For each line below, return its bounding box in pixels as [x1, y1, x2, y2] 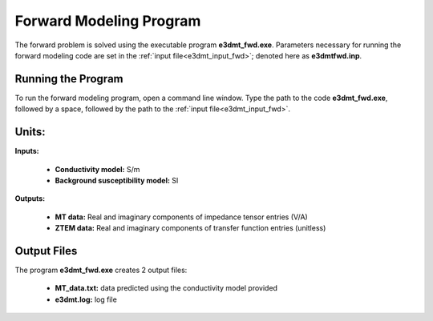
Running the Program [14, 72, 123, 86]
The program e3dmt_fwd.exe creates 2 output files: [14, 265, 188, 275]
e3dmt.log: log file [55, 295, 118, 304]
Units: [14, 125, 46, 139]
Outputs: [14, 194, 46, 203]
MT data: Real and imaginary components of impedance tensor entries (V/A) [55, 212, 308, 222]
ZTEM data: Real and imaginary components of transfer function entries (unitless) [55, 223, 326, 233]
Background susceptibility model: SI [55, 175, 179, 185]
